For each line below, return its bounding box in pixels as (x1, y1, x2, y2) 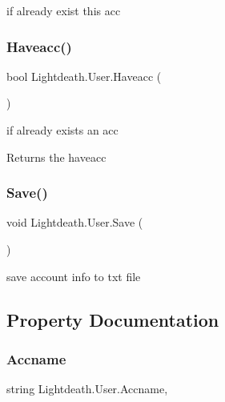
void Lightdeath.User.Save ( (6, 214, 143, 231)
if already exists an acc (6, 122, 119, 138)
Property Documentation (6, 307, 219, 332)
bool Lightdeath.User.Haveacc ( (6, 67, 162, 84)
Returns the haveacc (6, 148, 106, 165)
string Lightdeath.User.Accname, (6, 380, 168, 397)
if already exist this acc (6, 2, 121, 18)
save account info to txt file (6, 267, 141, 284)
